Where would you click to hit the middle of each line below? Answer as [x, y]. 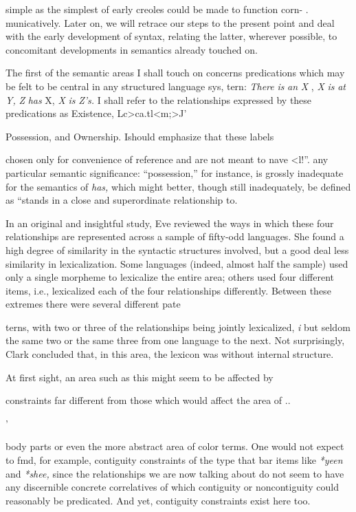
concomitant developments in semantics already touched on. [132, 49]
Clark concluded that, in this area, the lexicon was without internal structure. [170, 354]
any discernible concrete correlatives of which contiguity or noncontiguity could [172, 487]
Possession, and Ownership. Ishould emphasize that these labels [140, 136]
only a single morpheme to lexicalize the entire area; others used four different [170, 277]
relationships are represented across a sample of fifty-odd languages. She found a [175, 236]
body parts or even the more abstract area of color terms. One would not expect [175, 446]
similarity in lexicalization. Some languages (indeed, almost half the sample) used [177, 263]
